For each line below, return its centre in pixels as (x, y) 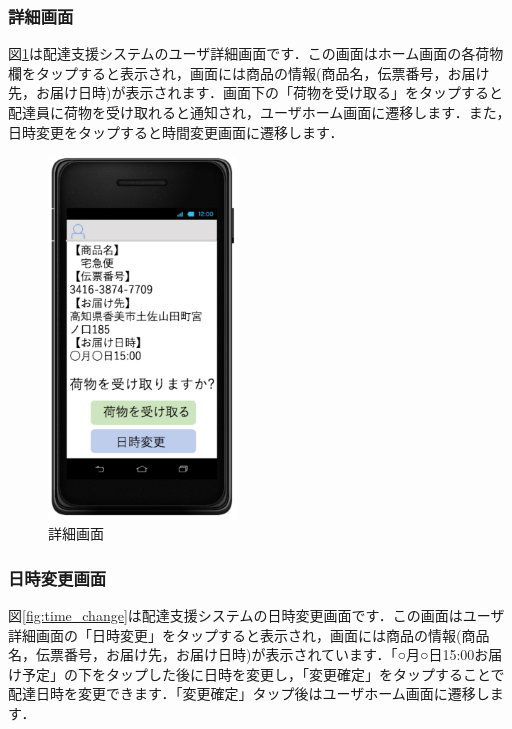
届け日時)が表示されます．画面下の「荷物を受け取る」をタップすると (276, 92)
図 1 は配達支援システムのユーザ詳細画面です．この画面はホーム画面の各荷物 (256, 53)
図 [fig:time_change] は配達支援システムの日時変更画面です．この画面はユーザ (256, 614)
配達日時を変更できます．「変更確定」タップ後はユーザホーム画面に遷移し (249, 693)
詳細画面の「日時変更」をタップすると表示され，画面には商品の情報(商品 (249, 634)
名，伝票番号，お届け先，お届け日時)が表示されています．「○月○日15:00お (248, 654)
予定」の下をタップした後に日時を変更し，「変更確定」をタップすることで (263, 673)
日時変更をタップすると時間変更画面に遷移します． (176, 131)
